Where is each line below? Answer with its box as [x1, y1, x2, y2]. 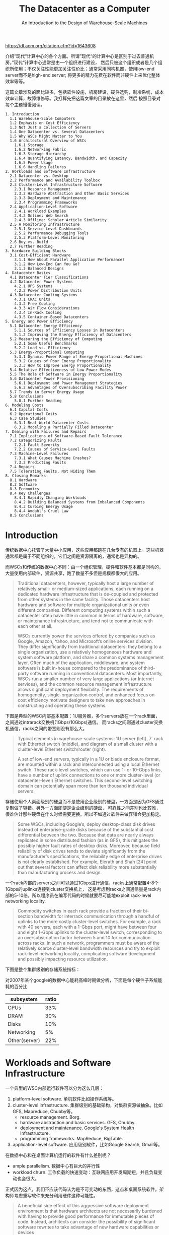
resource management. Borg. [20, 1114, 81, 1120]
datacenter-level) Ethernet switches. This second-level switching [17, 777, 152, 784]
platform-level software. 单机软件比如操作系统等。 [12, 1095, 117, 1101]
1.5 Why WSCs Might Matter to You [10, 134, 82, 139]
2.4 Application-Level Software [10, 204, 78, 209]
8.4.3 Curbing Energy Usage [14, 504, 73, 509]
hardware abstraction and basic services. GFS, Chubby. [20, 1119, 136, 1125]
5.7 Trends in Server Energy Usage [10, 389, 84, 395]
